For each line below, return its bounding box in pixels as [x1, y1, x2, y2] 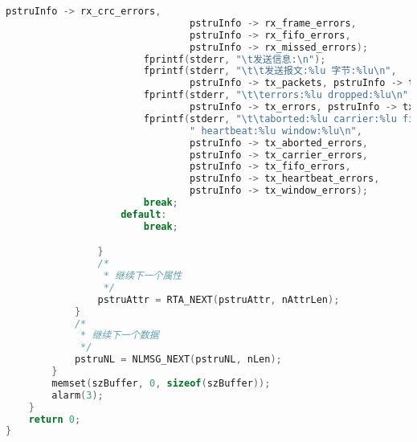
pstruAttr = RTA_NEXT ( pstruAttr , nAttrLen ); [97, 293, 340, 305]
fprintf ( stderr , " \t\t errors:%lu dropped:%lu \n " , [143, 89, 415, 101]
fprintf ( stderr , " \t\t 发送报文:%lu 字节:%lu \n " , [143, 65, 397, 77]
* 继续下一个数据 [80, 329, 159, 342]
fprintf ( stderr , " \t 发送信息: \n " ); [143, 53, 326, 65]
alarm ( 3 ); [51, 389, 104, 401]
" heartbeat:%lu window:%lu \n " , [190, 125, 362, 137]
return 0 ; [28, 413, 81, 425]
